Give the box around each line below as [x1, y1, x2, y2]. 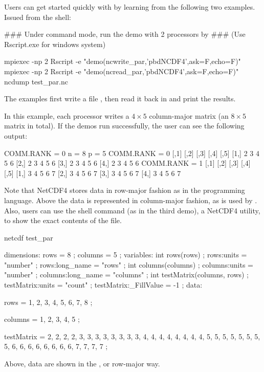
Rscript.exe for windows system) [4, 38, 106, 49]
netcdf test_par [4, 232, 53, 243]
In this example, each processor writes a [4, 110, 129, 121]
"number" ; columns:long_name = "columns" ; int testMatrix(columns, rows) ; [4, 269, 249, 280]
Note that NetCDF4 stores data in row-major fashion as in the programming [4, 185, 245, 195]
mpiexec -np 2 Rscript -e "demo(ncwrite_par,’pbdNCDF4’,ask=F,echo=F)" [4, 56, 241, 67]
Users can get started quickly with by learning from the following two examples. [4, 2, 255, 12]
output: [4, 130, 28, 141]
